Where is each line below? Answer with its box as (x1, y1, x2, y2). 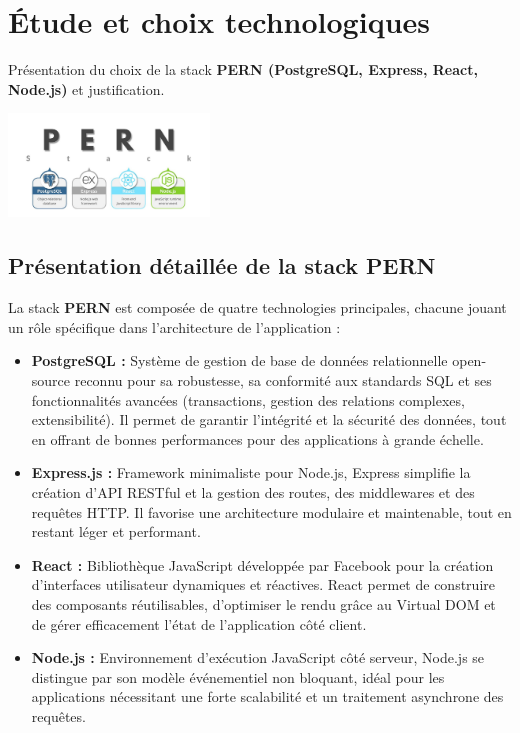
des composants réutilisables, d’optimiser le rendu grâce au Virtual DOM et (31, 593, 496, 614)
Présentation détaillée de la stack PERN (8, 250, 436, 281)
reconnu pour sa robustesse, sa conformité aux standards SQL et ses (74, 370, 492, 391)
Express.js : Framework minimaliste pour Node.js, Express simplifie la (31, 462, 471, 483)
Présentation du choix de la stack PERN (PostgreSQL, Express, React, (8, 59, 478, 80)
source (31, 370, 71, 391)
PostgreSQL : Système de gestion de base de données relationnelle (31, 350, 448, 371)
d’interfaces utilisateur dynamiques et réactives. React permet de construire (31, 574, 495, 595)
